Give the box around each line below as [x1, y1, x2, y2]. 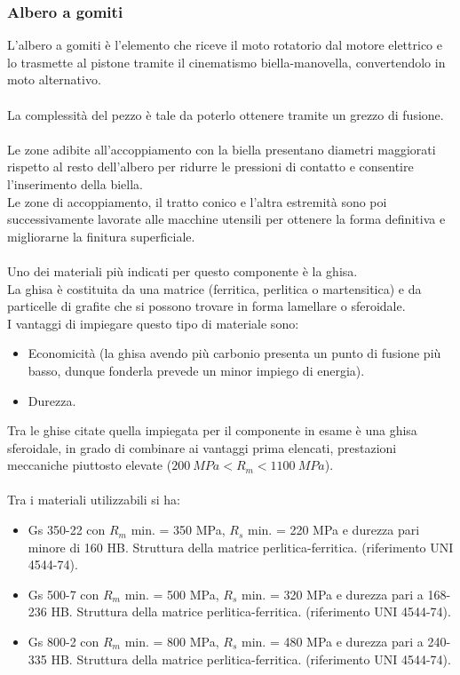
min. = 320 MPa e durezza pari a [241, 584, 424, 603]
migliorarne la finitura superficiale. [7, 226, 195, 245]
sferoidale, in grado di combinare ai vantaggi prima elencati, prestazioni [7, 438, 397, 457]
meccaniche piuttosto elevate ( [7, 456, 172, 474]
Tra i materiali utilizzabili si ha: [7, 490, 181, 509]
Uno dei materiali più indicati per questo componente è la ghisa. [7, 261, 358, 280]
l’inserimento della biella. [7, 174, 143, 193]
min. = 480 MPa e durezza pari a [241, 632, 424, 651]
